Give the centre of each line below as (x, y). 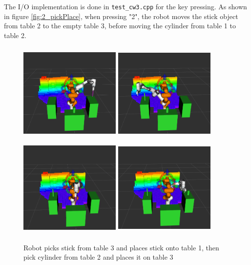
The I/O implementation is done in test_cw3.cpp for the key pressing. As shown (125, 6)
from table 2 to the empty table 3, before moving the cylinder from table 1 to (120, 26)
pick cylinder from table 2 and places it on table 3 (98, 257)
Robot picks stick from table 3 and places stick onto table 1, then (121, 247)
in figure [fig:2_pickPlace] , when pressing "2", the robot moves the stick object (121, 16)
